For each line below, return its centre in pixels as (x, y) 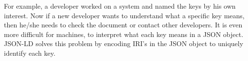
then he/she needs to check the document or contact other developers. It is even (123, 25)
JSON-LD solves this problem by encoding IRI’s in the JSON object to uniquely (124, 43)
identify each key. (30, 53)
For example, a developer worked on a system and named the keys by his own (120, 6)
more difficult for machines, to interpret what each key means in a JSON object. (124, 34)
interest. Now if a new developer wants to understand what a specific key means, (124, 15)
